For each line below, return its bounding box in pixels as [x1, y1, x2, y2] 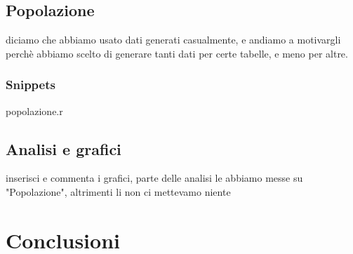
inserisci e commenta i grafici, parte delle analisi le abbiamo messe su [6, 171, 303, 185]
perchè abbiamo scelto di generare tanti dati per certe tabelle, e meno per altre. [6, 46, 348, 60]
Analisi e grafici [6, 138, 121, 159]
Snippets [6, 76, 55, 93]
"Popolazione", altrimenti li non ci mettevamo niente [6, 185, 231, 199]
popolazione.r [6, 103, 63, 118]
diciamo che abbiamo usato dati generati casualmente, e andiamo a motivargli [6, 32, 341, 47]
